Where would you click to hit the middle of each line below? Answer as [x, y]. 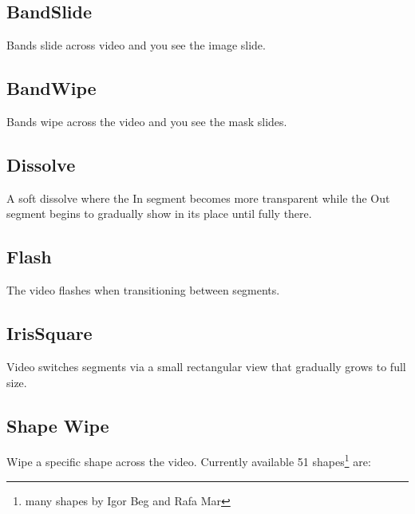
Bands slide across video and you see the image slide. [136, 45]
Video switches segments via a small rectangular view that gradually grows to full [206, 366]
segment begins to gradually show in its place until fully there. [159, 214]
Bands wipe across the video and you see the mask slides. [147, 121]
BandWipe [51, 88]
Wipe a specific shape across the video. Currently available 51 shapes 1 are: [189, 461]
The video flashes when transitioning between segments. [143, 290]
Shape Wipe [58, 425]
